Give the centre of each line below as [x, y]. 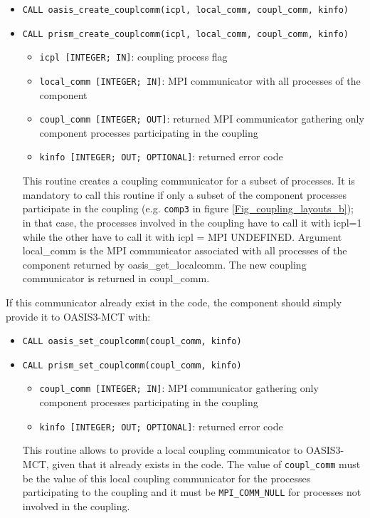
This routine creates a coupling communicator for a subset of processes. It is [189, 181]
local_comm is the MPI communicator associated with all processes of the [185, 250]
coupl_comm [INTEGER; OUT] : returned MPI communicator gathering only [202, 119]
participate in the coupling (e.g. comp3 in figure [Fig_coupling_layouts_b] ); [188, 208]
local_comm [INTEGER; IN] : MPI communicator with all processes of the [200, 80]
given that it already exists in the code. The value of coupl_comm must [206, 463]
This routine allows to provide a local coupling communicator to [163, 450]
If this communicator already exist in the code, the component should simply [174, 302]
